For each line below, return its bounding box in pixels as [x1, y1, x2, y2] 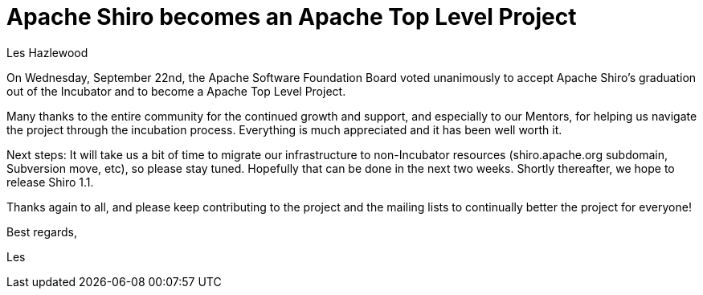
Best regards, [6, 224, 77, 239]
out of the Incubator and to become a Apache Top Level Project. [6, 84, 346, 98]
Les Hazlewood [6, 45, 88, 59]
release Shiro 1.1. [6, 174, 94, 189]
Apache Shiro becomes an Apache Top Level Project [6, 3, 577, 31]
